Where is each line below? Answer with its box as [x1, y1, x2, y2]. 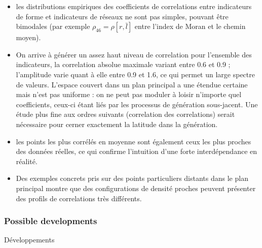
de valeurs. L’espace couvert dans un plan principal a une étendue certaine [16, 79, 248, 89]
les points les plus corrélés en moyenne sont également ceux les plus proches [16, 136, 251, 146]
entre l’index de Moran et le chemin [134, 21, 246, 32]
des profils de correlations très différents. [16, 193, 142, 203]
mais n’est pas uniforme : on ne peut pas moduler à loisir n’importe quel [16, 89, 242, 100]
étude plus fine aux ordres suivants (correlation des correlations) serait [16, 109, 235, 119]
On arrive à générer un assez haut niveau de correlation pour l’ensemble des [16, 49, 252, 59]
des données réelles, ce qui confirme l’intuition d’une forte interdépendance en [16, 146, 257, 157]
